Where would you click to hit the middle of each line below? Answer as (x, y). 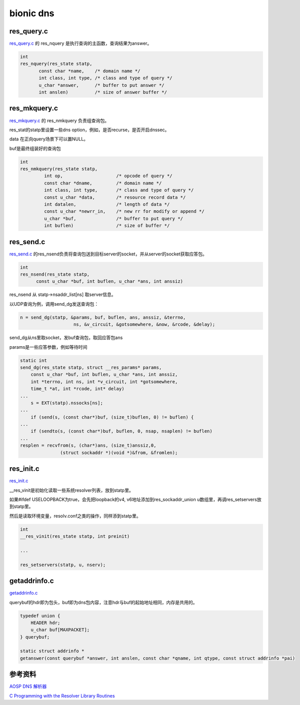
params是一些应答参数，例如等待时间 (48, 347)
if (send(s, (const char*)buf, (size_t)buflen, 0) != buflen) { (112, 417)
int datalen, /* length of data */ (107, 205)
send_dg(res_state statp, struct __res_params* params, (91, 367)
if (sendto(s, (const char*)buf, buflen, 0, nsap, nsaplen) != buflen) (122, 431)
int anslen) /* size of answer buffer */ (103, 92)
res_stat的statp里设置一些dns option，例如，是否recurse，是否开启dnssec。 (89, 130)
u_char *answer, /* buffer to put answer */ (102, 85)
